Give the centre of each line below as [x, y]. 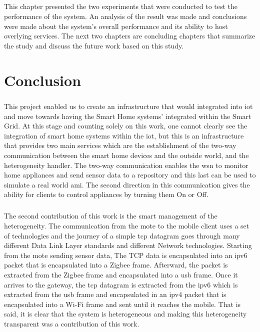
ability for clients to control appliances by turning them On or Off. [106, 194]
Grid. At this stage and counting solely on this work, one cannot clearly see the [126, 126]
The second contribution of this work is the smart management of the [111, 216]
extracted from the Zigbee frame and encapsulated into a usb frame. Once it [121, 274]
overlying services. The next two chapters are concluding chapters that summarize [130, 36]
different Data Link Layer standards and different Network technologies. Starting [128, 245]
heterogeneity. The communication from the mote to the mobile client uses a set [127, 226]
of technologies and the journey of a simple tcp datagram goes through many [122, 235]
